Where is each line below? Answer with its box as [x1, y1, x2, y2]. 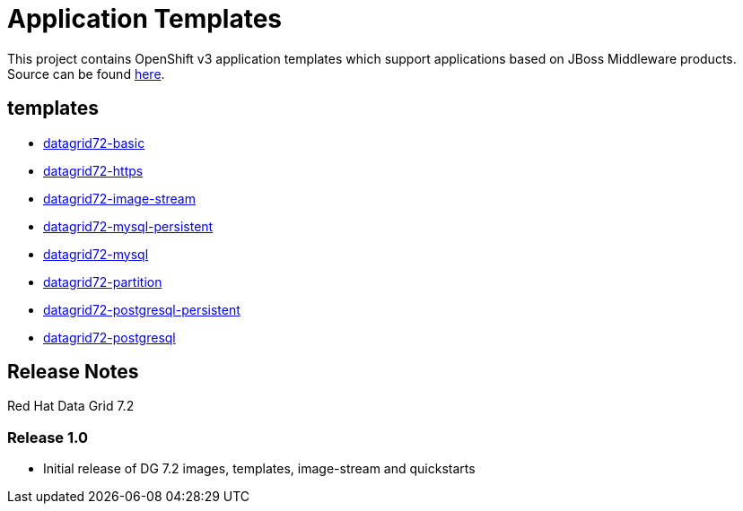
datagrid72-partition [43, 273, 162, 290]
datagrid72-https [43, 162, 144, 178]
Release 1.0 [7, 428, 88, 446]
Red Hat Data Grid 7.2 [7, 398, 135, 414]
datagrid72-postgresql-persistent [43, 301, 240, 317]
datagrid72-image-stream [43, 190, 196, 206]
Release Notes [7, 360, 139, 384]
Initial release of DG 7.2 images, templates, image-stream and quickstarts [43, 461, 476, 477]
